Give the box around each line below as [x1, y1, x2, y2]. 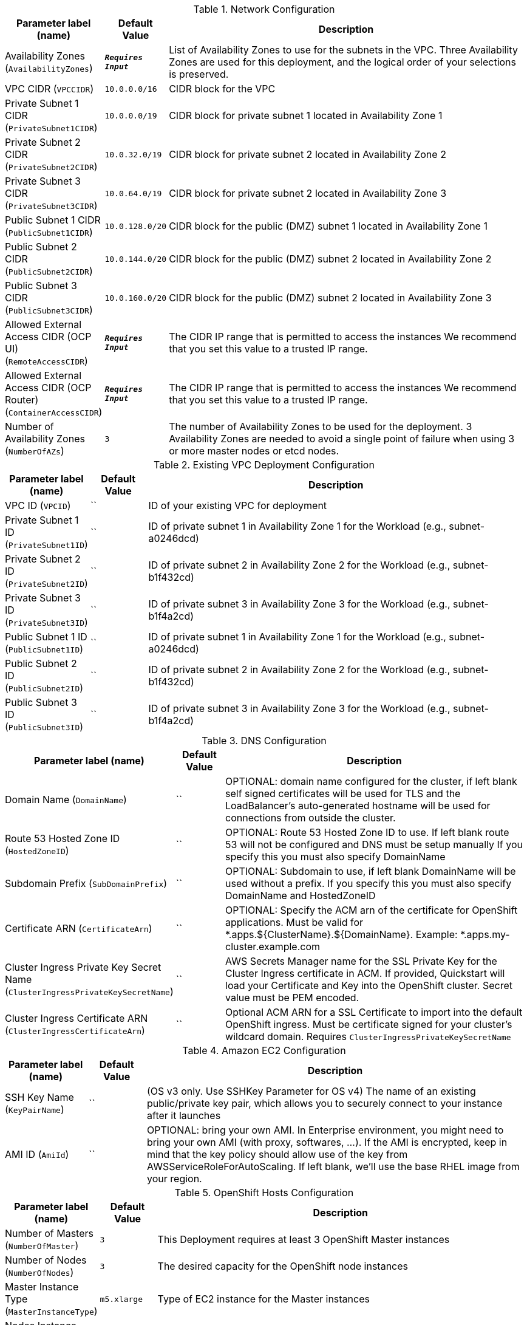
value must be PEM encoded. [225, 991, 359, 1004]
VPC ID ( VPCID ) [5, 499, 71, 512]
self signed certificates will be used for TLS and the [225, 787, 461, 799]
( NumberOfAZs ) [5, 445, 64, 457]
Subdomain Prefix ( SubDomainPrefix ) [5, 877, 168, 889]
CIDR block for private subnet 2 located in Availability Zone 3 [169, 187, 447, 199]
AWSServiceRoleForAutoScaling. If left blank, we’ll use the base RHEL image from [147, 1160, 520, 1173]
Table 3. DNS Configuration [202, 734, 327, 747]
